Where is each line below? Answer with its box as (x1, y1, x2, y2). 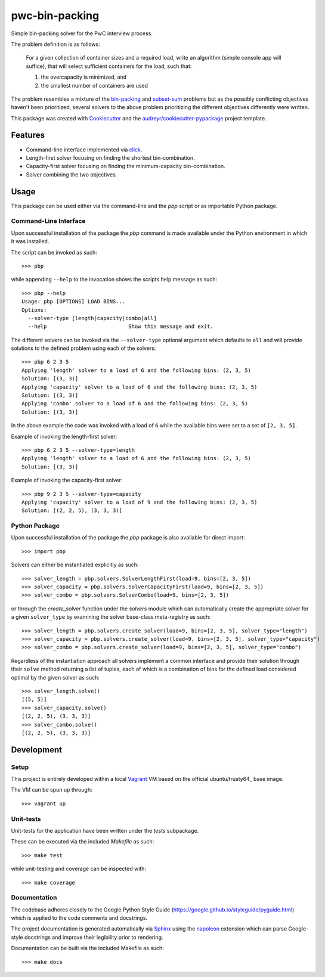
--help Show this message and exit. (27, 323, 214, 330)
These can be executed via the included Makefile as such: (11, 838, 154, 845)
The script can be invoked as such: (11, 249, 98, 256)
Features (11, 130, 45, 140)
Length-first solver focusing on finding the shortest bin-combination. (26, 154, 195, 161)
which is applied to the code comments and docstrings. (11, 914, 148, 922)
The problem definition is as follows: (11, 41, 101, 48)
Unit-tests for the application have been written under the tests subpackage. (11, 827, 199, 834)
